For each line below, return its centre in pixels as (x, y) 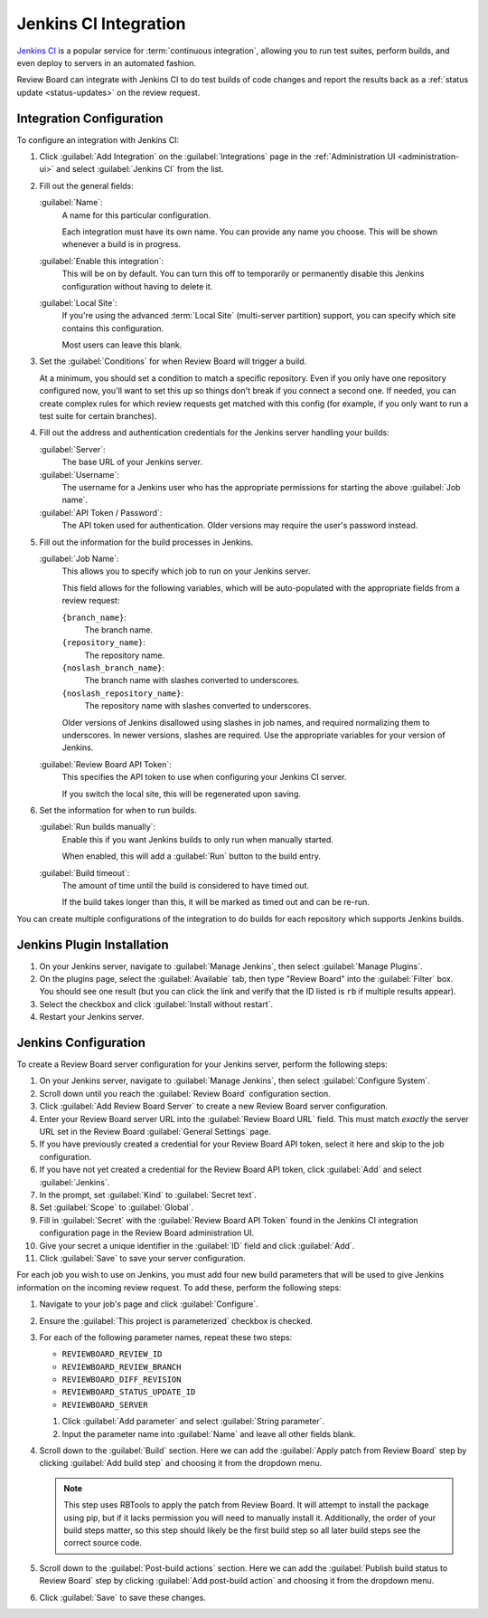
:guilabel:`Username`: (79, 474)
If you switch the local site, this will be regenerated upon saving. (182, 794)
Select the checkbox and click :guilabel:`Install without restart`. (156, 1004)
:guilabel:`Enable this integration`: (102, 261)
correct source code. (103, 1543)
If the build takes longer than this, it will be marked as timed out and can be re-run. (216, 902)
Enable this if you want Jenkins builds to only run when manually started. (197, 839)
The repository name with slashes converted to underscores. (198, 706)
